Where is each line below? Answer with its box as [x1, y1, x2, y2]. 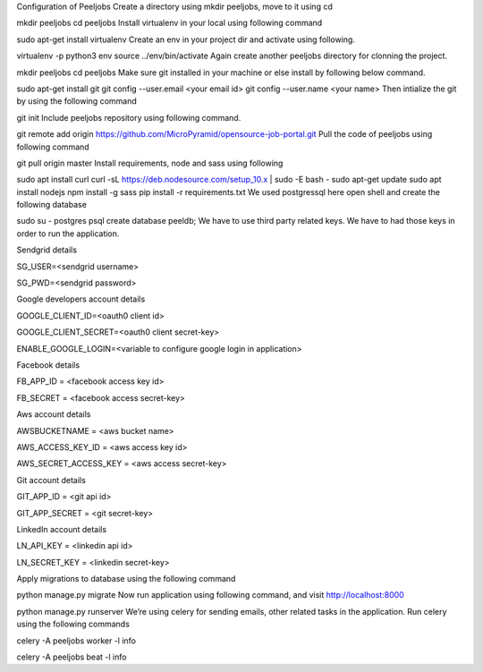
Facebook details [16, 359, 80, 370]
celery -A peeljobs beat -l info [16, 651, 127, 662]
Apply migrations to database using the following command [16, 574, 236, 584]
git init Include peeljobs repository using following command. [16, 112, 241, 123]
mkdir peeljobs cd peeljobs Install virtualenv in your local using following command [16, 18, 323, 29]
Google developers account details [16, 293, 146, 304]
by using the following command [16, 96, 138, 106]
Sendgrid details [16, 244, 78, 255]
